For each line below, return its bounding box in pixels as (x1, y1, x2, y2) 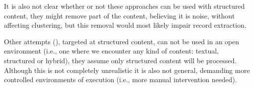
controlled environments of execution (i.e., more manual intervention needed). (4, 74, 237, 85)
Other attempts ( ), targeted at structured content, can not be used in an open (4, 36, 239, 46)
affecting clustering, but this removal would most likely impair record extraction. (4, 20, 247, 30)
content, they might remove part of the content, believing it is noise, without (4, 10, 235, 20)
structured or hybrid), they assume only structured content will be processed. (4, 55, 237, 65)
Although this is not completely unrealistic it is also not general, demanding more (4, 65, 250, 75)
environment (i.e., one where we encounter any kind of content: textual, (4, 46, 219, 56)
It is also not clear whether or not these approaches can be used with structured (4, 1, 245, 11)
